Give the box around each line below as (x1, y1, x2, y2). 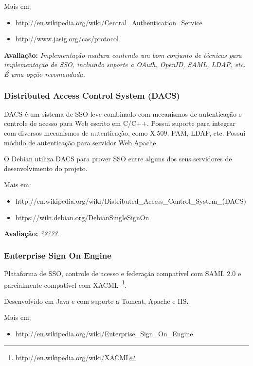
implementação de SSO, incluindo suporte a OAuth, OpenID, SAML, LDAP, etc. (4, 59, 246, 70)
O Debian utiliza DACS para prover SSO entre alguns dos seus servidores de (4, 154, 232, 164)
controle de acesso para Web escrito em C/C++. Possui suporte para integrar (4, 118, 236, 128)
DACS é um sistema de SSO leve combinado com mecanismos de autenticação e (4, 108, 242, 119)
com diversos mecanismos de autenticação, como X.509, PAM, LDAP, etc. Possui (4, 127, 246, 138)
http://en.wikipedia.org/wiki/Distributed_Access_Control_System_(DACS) (15, 195, 246, 206)
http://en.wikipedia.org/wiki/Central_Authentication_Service (15, 17, 202, 27)
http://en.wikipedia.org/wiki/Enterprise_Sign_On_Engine (15, 328, 193, 338)
